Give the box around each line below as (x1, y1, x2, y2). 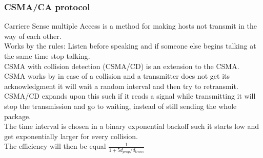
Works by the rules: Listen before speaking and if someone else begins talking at (4, 40, 256, 51)
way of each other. (4, 30, 62, 41)
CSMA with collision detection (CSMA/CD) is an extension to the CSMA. (4, 60, 239, 71)
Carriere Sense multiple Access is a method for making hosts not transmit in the (4, 20, 257, 31)
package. (4, 110, 31, 121)
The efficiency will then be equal (4, 141, 106, 151)
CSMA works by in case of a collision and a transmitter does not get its (4, 71, 230, 81)
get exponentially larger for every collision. (4, 130, 138, 141)
